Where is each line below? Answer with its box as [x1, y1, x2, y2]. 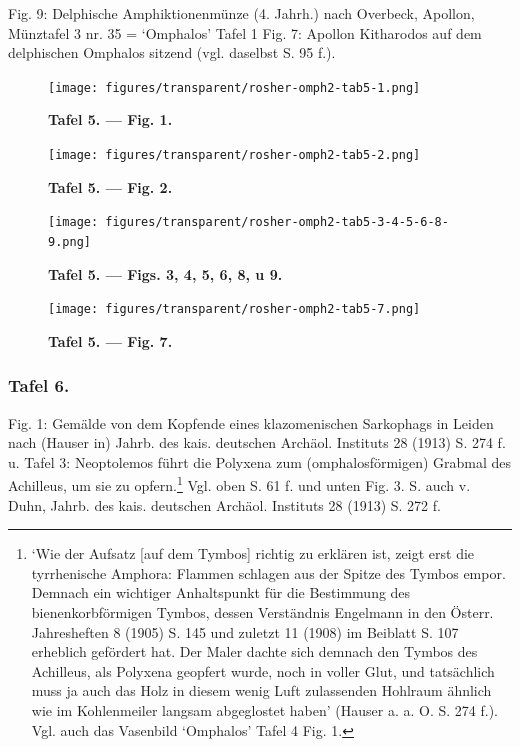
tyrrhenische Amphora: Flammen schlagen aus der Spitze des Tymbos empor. [31, 562, 506, 583]
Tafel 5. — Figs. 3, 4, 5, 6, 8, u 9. [48, 263, 283, 284]
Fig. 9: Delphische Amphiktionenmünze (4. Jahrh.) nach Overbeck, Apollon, [8, 3, 475, 23]
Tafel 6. [8, 373, 70, 398]
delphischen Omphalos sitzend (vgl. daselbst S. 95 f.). [8, 42, 336, 63]
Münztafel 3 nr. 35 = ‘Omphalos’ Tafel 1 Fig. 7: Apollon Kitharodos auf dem [8, 22, 482, 43]
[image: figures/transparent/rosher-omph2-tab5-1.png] [48, 80, 421, 95]
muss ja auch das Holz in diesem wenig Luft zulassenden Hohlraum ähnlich [31, 680, 492, 701]
